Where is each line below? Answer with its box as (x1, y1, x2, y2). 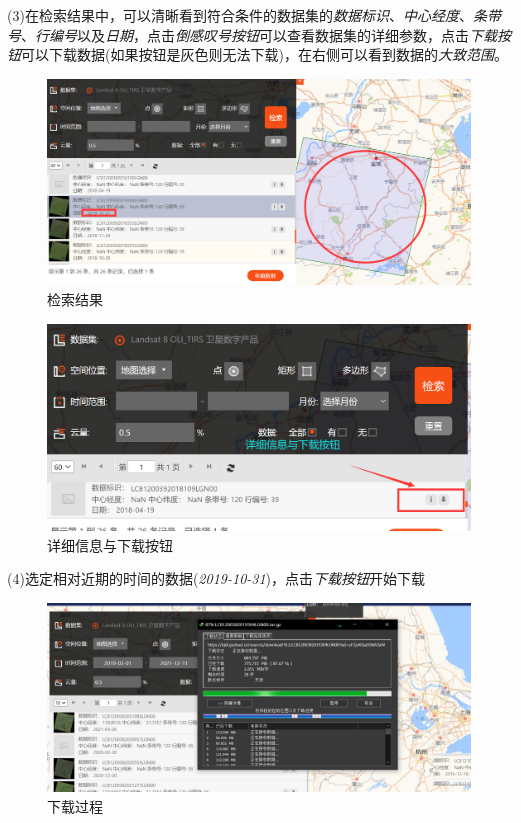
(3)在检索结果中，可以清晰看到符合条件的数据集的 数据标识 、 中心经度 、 (7, 5, 473, 25)
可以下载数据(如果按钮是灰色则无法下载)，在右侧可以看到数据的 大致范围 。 (21, 44, 508, 65)
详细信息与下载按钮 (47, 534, 173, 555)
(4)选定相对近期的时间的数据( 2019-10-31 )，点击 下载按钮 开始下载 (7, 568, 426, 589)
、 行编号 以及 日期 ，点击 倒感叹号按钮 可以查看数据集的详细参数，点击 (21, 24, 469, 45)
